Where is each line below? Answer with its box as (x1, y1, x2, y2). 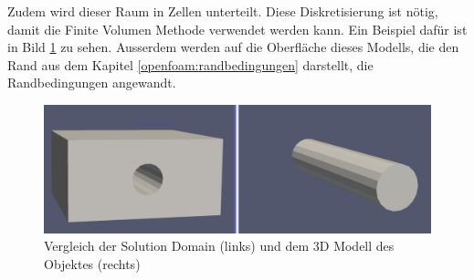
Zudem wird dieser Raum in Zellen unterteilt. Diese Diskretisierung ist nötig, (7, 2, 438, 20)
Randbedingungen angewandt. (7, 73, 176, 92)
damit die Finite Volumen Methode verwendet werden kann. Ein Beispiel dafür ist (7, 19, 468, 38)
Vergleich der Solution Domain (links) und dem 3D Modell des (44, 236, 395, 255)
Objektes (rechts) (44, 254, 141, 273)
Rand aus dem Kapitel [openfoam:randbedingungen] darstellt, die (7, 55, 374, 74)
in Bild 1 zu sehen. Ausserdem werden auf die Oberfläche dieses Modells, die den (7, 37, 459, 57)
